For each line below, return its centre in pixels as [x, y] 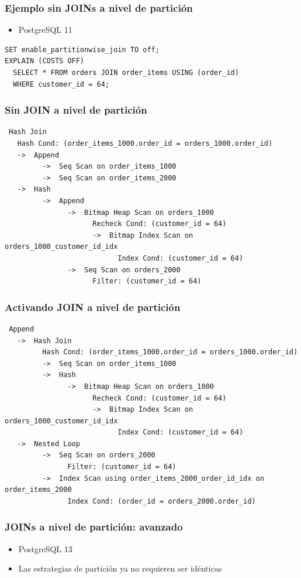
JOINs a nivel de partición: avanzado [94, 527]
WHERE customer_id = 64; [61, 84]
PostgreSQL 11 [45, 30]
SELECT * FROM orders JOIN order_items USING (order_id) [126, 73]
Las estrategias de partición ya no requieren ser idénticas [120, 568]
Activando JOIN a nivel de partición [93, 307]
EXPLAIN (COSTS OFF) [45, 61]
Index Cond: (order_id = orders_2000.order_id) [162, 501]
